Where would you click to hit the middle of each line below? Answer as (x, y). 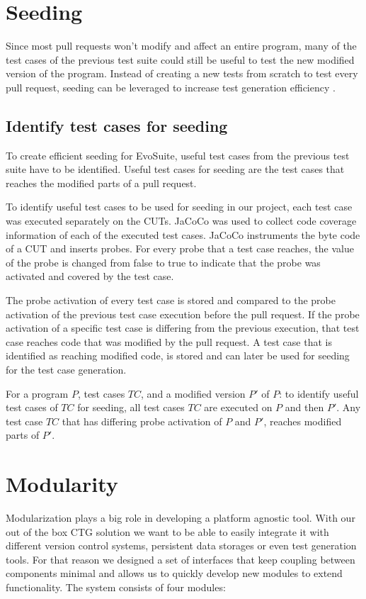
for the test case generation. (66, 370)
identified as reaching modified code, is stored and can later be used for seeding (178, 356)
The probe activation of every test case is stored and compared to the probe (171, 300)
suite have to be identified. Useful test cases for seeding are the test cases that (175, 169)
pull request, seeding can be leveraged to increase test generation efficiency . (171, 87)
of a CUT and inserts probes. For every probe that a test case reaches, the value (180, 248)
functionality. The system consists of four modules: (116, 587)
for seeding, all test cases (131, 407)
